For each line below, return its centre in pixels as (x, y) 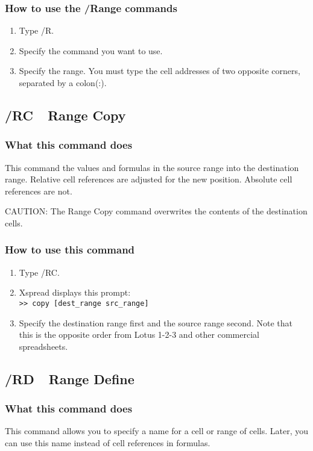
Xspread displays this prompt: (75, 292)
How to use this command (70, 250)
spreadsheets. (43, 346)
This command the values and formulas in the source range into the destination (152, 167)
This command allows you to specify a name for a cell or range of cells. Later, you (157, 431)
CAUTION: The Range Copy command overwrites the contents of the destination (156, 211)
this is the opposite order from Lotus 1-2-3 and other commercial (139, 334)
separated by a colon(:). (63, 82)
